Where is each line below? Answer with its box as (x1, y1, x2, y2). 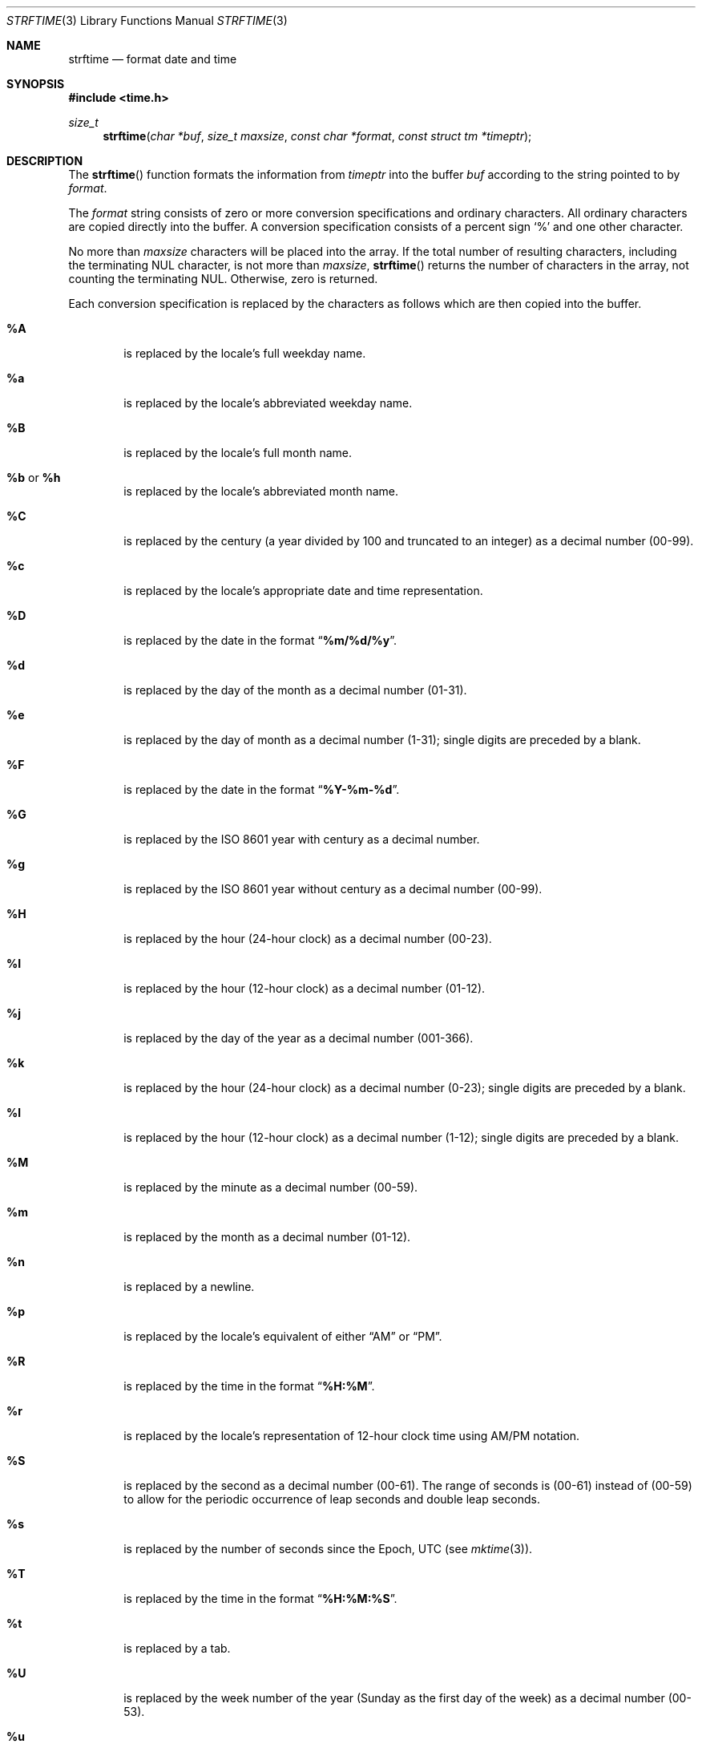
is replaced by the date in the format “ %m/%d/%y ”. (123, 633, 397, 647)
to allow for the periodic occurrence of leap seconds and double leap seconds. (123, 1492, 540, 1506)
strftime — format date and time (68, 52, 237, 66)
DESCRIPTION (6, 154, 83, 168)
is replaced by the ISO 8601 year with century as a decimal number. (123, 832, 480, 846)
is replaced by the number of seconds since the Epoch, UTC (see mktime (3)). (123, 1542, 533, 1556)
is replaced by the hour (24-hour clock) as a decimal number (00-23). (123, 932, 492, 945)
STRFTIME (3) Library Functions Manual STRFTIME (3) (6, 14, 288, 27)
